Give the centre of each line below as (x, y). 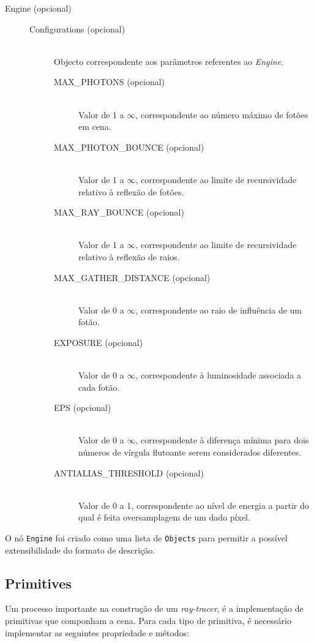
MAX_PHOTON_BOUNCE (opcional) (129, 147)
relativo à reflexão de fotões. (131, 191)
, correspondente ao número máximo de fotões (222, 114)
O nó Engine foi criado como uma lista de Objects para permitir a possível (146, 538)
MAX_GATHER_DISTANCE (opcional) (132, 277)
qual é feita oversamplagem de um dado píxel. (164, 517)
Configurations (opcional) (77, 28)
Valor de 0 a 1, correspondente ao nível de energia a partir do (194, 505)
